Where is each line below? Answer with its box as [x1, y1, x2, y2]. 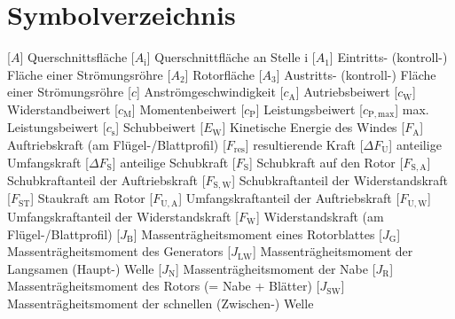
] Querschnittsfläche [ [20, 48, 135, 66]
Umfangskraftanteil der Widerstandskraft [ [7, 206, 239, 225]
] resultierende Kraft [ [245, 135, 364, 153]
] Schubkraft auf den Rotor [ [249, 152, 404, 171]
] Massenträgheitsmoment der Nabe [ [176, 259, 376, 277]
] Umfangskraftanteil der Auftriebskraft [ [178, 189, 400, 207]
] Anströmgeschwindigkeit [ [136, 82, 284, 101]
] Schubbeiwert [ [115, 118, 204, 136]
